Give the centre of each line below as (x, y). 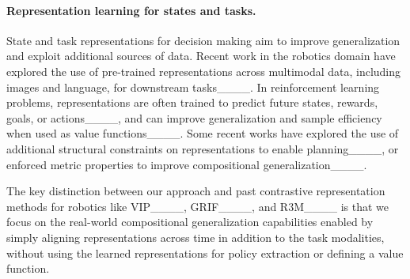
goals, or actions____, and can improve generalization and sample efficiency (194, 117)
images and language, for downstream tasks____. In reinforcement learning (193, 87)
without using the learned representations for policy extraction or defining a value (205, 253)
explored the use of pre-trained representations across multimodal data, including (204, 71)
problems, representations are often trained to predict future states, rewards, (192, 102)
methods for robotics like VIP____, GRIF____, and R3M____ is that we (198, 206)
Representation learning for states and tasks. (131, 10)
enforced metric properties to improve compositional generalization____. (187, 164)
